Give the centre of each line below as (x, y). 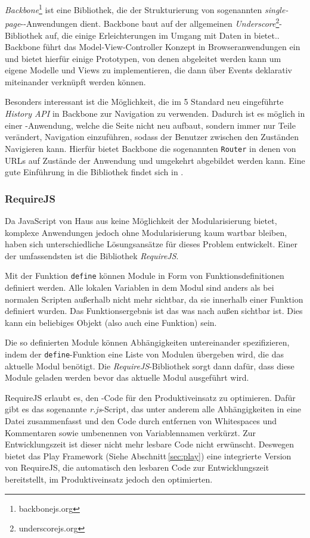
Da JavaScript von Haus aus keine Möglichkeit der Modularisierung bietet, (141, 220)
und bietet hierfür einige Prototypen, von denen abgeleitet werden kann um (143, 58)
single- (277, 9)
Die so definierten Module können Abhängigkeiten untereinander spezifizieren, (147, 342)
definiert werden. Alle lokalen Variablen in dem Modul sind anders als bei (139, 287)
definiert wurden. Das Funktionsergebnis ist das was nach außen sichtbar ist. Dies (154, 311)
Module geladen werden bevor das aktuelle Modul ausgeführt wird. (127, 377)
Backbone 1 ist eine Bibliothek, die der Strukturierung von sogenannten (134, 9)
